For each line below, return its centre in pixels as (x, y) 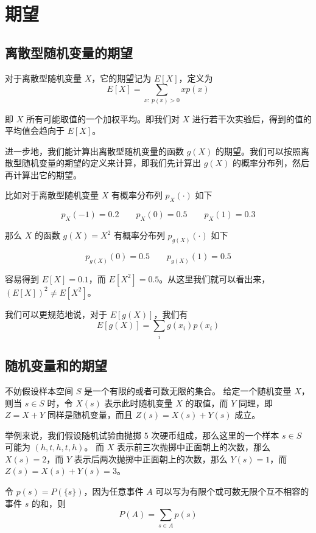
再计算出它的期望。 (43, 174)
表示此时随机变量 (139, 402)
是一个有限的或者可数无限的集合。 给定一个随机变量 (188, 390)
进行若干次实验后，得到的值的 (252, 118)
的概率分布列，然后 (271, 163)
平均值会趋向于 (35, 131)
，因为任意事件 (114, 491)
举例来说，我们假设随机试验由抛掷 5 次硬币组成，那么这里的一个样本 (142, 435)
